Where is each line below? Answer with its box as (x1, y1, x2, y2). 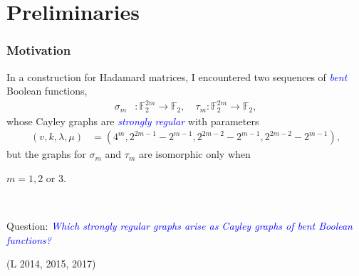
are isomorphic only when (138, 147, 251, 161)
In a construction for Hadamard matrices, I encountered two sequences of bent (6, 69, 348, 84)
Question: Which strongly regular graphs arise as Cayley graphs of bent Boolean (6, 218, 353, 233)
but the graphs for (6, 147, 86, 161)
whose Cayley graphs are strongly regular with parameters (6, 113, 259, 128)
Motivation (6, 41, 71, 59)
